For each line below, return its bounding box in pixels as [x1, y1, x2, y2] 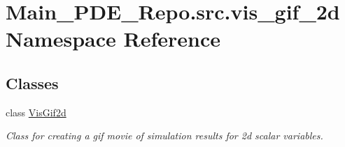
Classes [6, 72, 59, 93]
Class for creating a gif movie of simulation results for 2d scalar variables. [6, 128, 323, 143]
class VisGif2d [6, 105, 66, 119]
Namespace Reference [6, 24, 220, 53]
